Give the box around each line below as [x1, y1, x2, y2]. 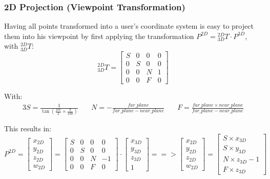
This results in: [4, 123, 52, 134]
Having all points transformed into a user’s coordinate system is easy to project [4, 21, 254, 31]
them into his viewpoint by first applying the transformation [4, 30, 194, 41]
